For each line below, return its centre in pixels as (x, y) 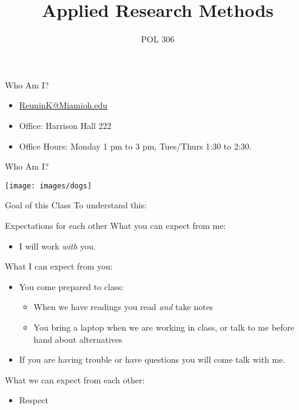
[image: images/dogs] (49, 186)
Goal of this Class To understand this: (76, 205)
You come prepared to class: (71, 286)
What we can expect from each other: (75, 379)
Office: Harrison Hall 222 (65, 125)
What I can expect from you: (59, 266)
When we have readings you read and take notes (123, 307)
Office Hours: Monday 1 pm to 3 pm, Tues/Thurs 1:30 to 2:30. (135, 146)
